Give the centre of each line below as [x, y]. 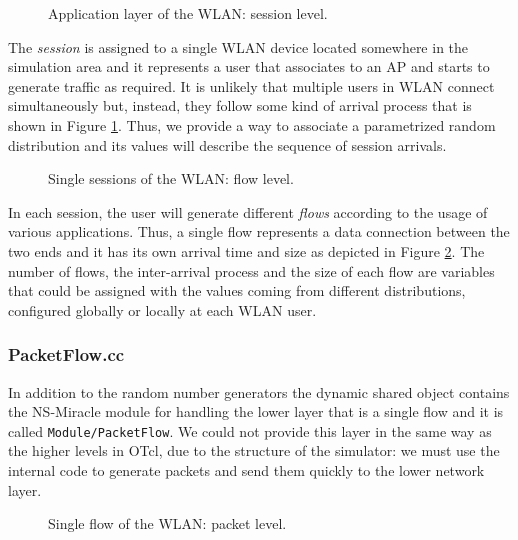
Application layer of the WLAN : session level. [188, 13]
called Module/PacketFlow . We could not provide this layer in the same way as [250, 430]
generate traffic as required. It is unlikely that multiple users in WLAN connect [251, 85]
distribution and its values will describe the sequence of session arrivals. [227, 144]
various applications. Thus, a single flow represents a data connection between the [259, 231]
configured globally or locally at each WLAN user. [162, 309]
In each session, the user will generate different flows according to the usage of [248, 211]
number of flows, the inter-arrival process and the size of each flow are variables [251, 270]
